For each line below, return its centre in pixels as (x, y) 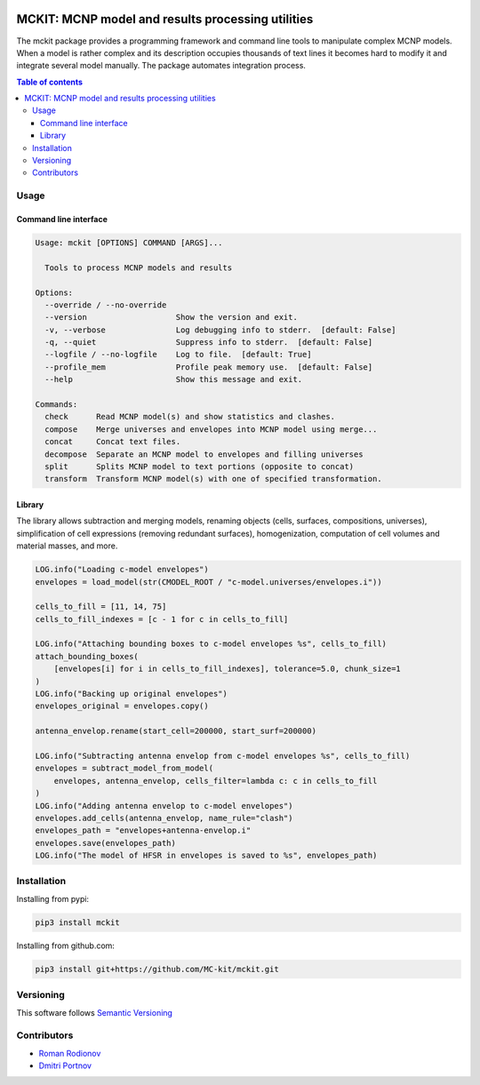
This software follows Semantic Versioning (95, 1012)
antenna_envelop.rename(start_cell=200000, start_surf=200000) (176, 731)
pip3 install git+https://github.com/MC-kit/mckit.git (157, 969)
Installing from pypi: (52, 898)
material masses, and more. (67, 546)
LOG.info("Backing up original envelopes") (132, 694)
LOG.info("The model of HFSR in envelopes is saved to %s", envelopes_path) (206, 856)
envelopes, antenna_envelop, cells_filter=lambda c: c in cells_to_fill (216, 781)
